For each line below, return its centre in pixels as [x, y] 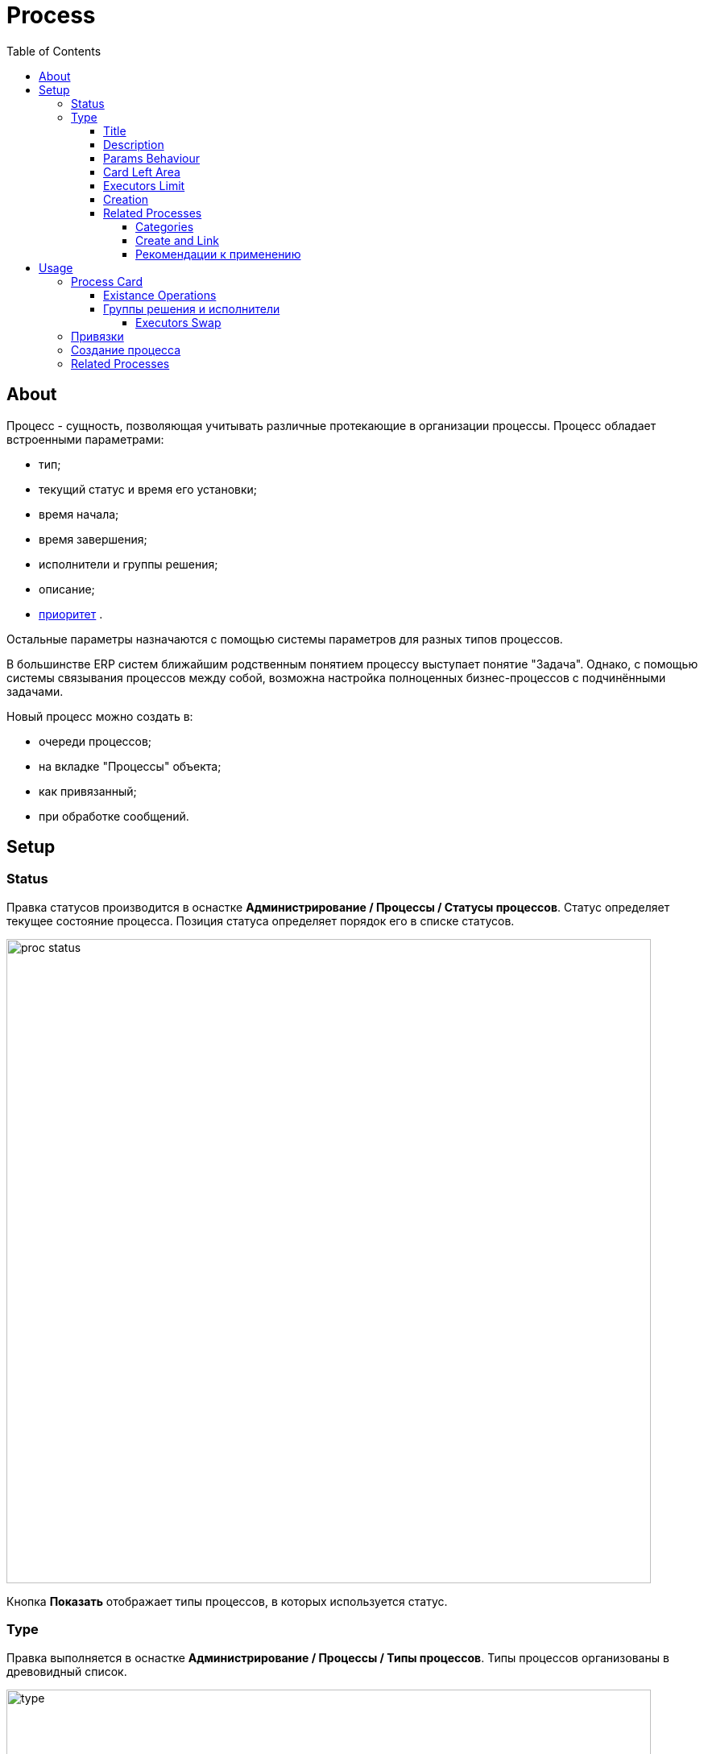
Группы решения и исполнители [192, 308]
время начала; [79, 514]
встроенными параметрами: [85, 439]
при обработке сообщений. [114, 816]
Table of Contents [54, 51]
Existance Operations [160, 295]
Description [134, 144]
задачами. [35, 691]
